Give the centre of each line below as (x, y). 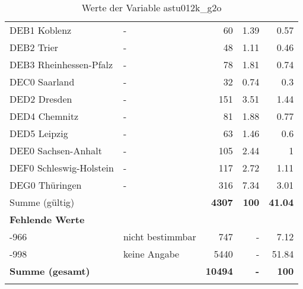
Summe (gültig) (42, 202)
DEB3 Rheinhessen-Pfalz (61, 64)
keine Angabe (151, 254)
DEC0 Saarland (42, 82)
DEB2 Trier (34, 47)
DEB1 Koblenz (41, 30)
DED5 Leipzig (39, 133)
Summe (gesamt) (50, 271)
